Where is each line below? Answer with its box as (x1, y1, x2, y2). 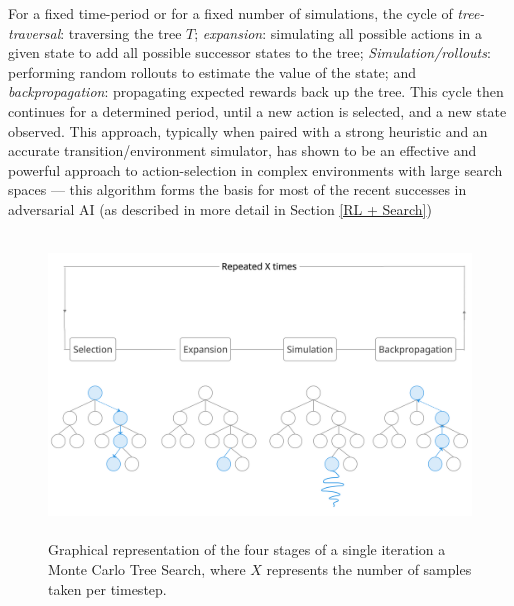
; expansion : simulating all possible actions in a (194, 22, 482, 43)
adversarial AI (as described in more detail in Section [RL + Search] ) (8, 198, 432, 219)
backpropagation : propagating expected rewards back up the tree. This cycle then (8, 81, 504, 102)
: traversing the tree (60, 22, 182, 43)
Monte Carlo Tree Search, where (48, 559, 246, 580)
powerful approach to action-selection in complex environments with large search (8, 159, 503, 180)
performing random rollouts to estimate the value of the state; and (8, 61, 416, 82)
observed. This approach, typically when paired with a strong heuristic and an (8, 120, 488, 141)
